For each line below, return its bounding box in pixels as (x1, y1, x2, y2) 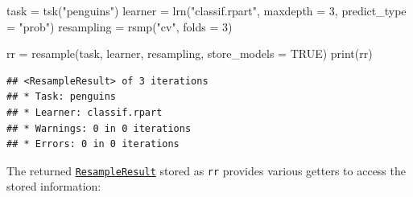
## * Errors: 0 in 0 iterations (6, 138, 180, 150)
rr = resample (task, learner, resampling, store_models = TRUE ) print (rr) (6, 45, 373, 62)
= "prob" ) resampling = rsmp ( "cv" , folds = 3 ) (6, 18, 233, 35)
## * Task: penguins (6, 91, 117, 103)
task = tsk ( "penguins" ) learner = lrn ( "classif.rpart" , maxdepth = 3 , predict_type (6, 2, 407, 18)
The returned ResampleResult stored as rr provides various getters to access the (6, 162, 406, 179)
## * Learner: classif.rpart (6, 106, 163, 118)
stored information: (6, 178, 101, 195)
